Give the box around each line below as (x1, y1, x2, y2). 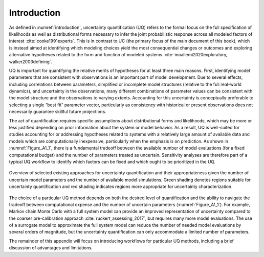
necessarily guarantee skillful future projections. (9, 109, 107, 115)
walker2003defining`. (9, 59, 52, 65)
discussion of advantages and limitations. (9, 245, 93, 251)
